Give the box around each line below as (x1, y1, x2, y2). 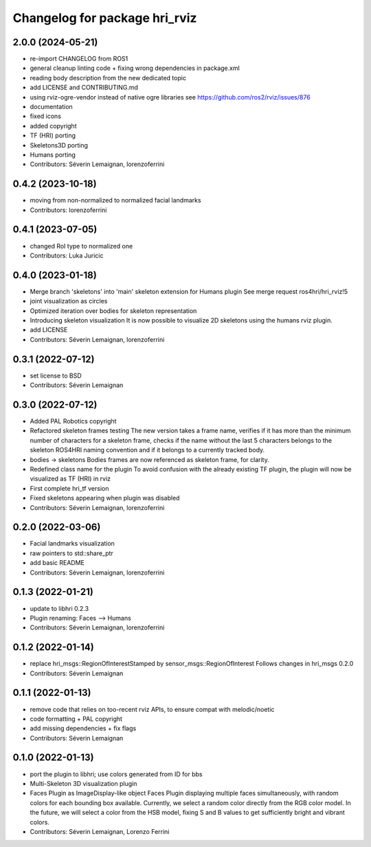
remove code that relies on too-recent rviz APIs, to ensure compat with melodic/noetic (30, 705, 275, 713)
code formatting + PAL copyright (30, 715, 123, 723)
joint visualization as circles (30, 297, 108, 305)
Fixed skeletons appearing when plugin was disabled (30, 494, 180, 502)
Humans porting (30, 150, 76, 159)
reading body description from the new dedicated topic (30, 73, 187, 82)
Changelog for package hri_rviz (12, 10, 197, 25)
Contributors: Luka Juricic (30, 251, 104, 259)
